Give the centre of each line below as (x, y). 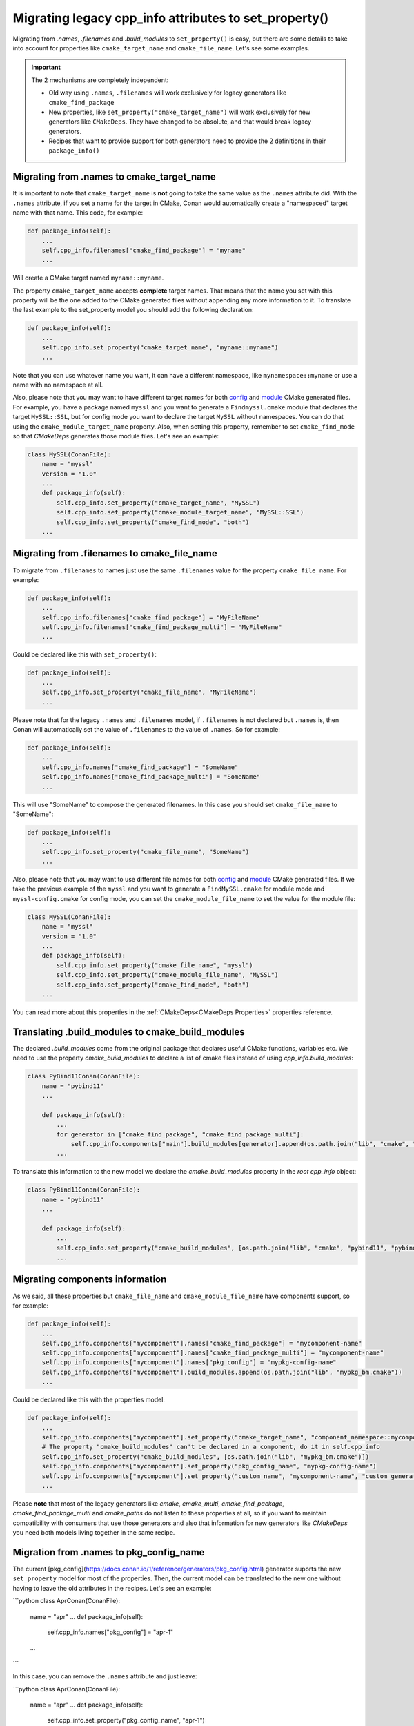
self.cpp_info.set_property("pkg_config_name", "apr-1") (126, 1720)
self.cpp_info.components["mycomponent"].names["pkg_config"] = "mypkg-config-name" (189, 1363)
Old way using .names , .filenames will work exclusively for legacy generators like (168, 93)
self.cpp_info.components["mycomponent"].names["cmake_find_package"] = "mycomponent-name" (202, 1343)
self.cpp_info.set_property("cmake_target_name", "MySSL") (158, 503)
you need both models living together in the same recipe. (94, 1533)
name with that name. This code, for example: (78, 213)
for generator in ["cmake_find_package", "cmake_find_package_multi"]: (180, 1134)
